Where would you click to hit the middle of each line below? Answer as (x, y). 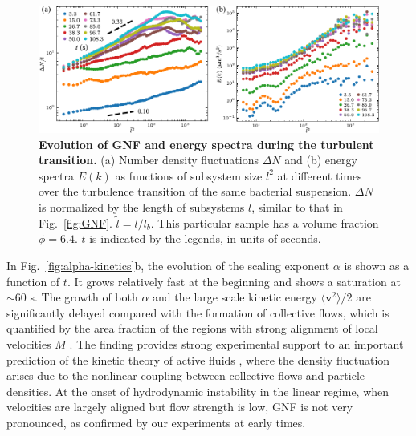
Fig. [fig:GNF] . (75, 222)
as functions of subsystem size (189, 175)
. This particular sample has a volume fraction (265, 222)
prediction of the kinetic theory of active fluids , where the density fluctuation (198, 359)
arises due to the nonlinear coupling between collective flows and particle (186, 375)
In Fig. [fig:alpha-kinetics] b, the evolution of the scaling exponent (168, 266)
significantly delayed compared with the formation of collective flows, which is (198, 312)
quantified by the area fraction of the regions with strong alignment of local (192, 328)
